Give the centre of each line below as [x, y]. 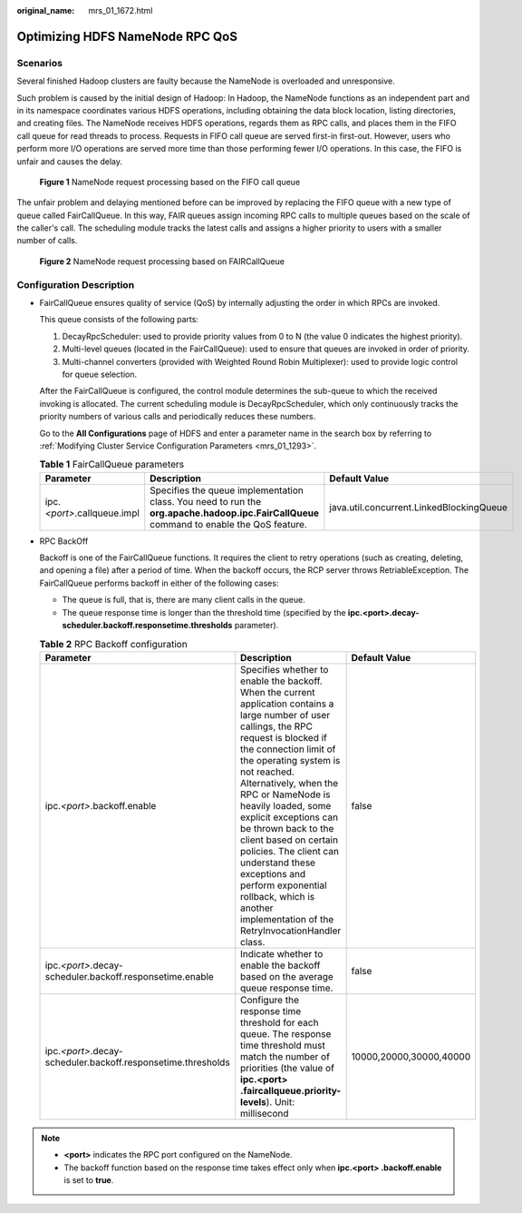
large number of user [285, 715]
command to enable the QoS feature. [228, 524]
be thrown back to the [287, 828]
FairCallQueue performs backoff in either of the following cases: [159, 583]
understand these [278, 863]
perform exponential [284, 885]
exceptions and [273, 873]
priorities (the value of [288, 1068]
